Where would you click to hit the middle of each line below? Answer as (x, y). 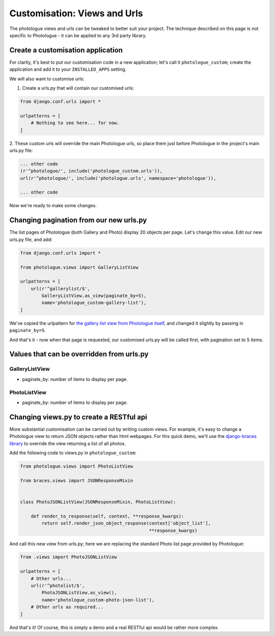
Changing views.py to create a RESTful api (78, 417)
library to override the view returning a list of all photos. (68, 444)
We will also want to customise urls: (47, 78)
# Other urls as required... (67, 607)
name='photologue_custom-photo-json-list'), (98, 600)
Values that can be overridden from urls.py (79, 354)
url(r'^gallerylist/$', (60, 288)
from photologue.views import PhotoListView (77, 466)
